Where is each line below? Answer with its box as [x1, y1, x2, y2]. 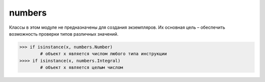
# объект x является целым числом [40, 65, 123, 70]
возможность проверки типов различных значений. [9, 31, 119, 37]
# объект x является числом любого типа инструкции [40, 51, 167, 57]
